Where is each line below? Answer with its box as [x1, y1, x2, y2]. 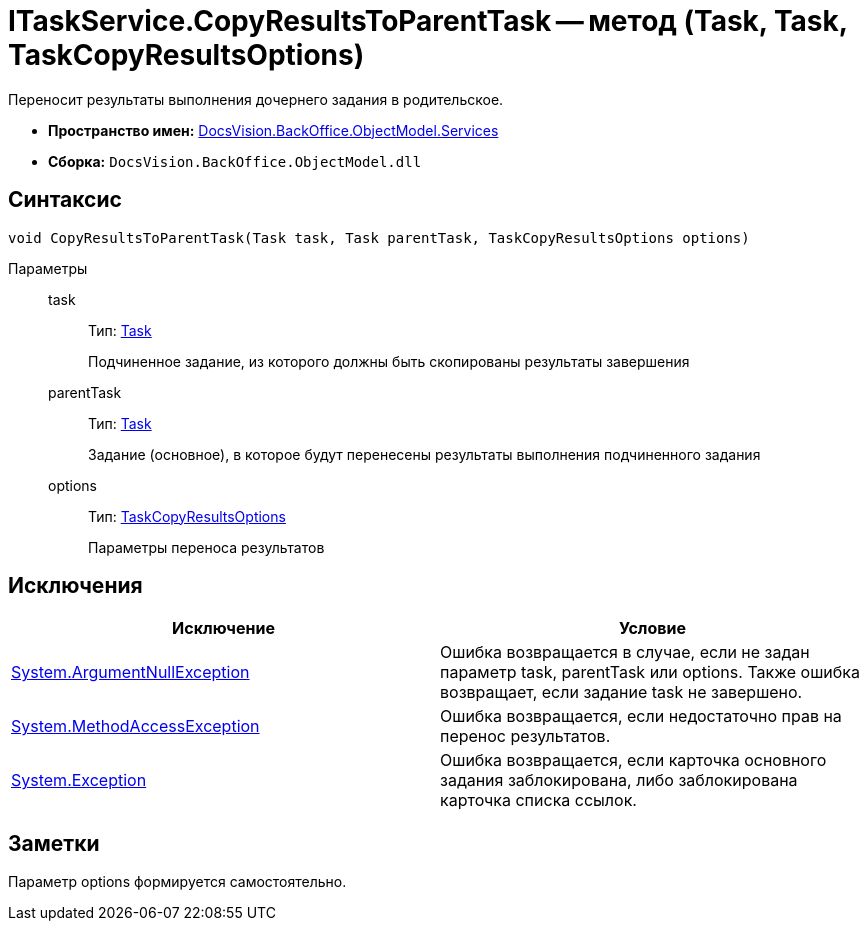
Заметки [8, 830, 100, 856]
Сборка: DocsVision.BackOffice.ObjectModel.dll [48, 152, 422, 170]
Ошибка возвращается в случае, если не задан [440, 642, 810, 663]
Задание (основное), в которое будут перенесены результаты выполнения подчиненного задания [88, 445, 761, 463]
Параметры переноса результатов [88, 538, 325, 556]
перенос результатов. [440, 726, 611, 747]
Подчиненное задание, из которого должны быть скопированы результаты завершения [88, 352, 690, 370]
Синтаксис [8, 187, 122, 213]
